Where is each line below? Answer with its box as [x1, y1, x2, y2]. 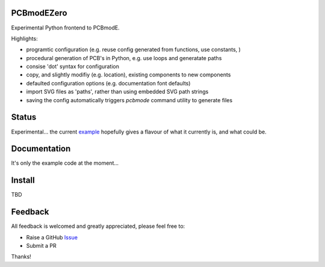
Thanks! [11, 253, 31, 260]
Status [11, 112, 37, 123]
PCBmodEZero [11, 8, 67, 18]
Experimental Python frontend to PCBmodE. [11, 24, 120, 31]
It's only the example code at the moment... [11, 159, 119, 167]
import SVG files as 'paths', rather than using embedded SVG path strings [26, 88, 209, 96]
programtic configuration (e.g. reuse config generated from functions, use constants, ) [26, 46, 241, 54]
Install [11, 175, 36, 186]
